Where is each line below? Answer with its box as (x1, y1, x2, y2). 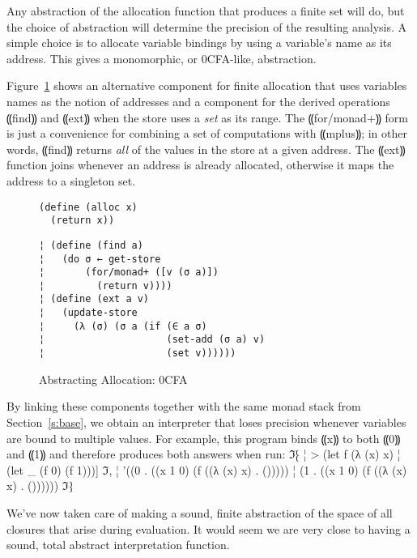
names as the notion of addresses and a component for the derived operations (6, 92, 390, 109)
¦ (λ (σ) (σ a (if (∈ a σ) (39, 320, 207, 332)
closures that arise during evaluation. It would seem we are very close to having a (6, 520, 411, 537)
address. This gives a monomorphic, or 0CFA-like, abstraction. (6, 49, 317, 66)
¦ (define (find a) (39, 239, 143, 251)
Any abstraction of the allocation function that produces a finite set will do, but (6, 2, 405, 19)
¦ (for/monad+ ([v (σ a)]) (39, 266, 219, 279)
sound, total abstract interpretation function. (6, 536, 230, 553)
